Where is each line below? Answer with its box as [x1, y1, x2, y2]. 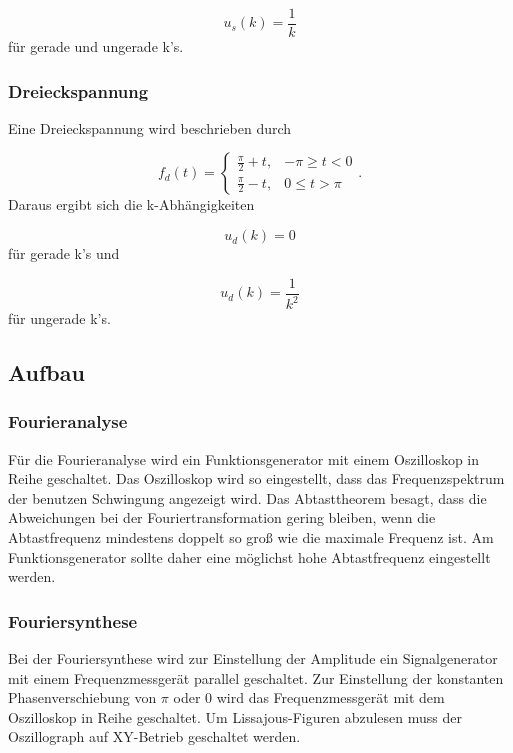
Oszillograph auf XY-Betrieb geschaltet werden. [8, 726, 301, 747]
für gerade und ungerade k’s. [8, 36, 184, 57]
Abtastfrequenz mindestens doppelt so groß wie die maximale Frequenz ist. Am [8, 527, 494, 548]
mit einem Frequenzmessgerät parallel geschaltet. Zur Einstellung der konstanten [8, 667, 504, 688]
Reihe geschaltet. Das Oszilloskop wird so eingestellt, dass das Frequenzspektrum [8, 468, 505, 489]
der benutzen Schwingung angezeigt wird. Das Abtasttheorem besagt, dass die [8, 487, 487, 508]
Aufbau [8, 357, 85, 388]
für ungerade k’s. [8, 308, 111, 329]
